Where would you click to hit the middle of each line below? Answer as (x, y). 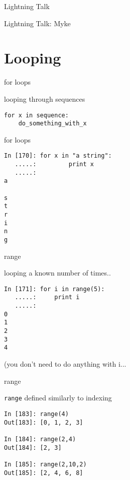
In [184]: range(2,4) (40, 439)
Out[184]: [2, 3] (33, 448)
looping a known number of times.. (57, 273)
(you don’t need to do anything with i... (65, 364)
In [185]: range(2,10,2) (45, 464)
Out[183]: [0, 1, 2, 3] (44, 422)
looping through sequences (45, 98)
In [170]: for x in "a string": (58, 156)
